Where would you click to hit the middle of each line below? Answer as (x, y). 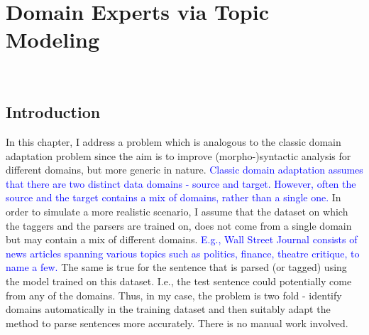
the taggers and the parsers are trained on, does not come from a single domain (179, 225)
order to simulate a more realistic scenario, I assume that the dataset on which (177, 212)
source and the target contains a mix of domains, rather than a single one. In (174, 197)
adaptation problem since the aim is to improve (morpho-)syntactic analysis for (178, 155)
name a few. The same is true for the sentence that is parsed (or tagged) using (176, 267)
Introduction (53, 112)
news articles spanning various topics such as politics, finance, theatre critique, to (183, 253)
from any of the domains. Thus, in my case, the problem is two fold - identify (174, 295)
